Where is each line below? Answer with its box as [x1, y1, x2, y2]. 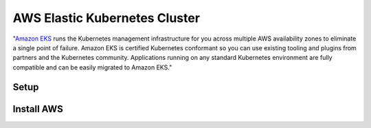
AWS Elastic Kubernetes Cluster [12, 10, 201, 25]
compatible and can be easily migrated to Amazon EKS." [12, 63, 172, 72]
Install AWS [12, 103, 63, 115]
